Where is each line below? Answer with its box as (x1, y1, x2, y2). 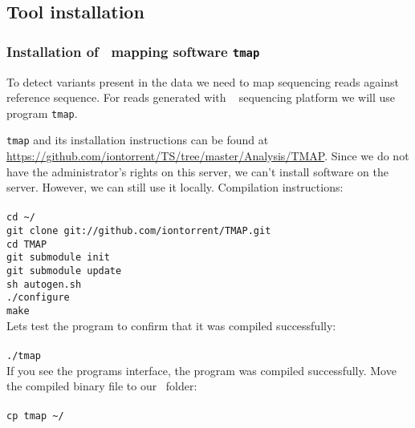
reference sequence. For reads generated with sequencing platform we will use (6, 89, 396, 106)
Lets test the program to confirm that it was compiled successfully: (6, 317, 336, 333)
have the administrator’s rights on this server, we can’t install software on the (6, 163, 389, 180)
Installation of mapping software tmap (6, 41, 260, 61)
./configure (6, 292, 70, 304)
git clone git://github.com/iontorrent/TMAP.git (6, 225, 271, 237)
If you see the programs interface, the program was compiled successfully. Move (6, 361, 397, 378)
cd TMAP (6, 238, 47, 250)
